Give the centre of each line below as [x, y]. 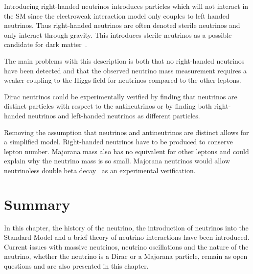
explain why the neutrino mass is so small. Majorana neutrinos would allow [117, 161]
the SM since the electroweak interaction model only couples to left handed [117, 15]
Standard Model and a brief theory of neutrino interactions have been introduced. [127, 237]
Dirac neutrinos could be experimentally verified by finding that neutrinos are [121, 96]
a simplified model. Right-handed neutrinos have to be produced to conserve [118, 142]
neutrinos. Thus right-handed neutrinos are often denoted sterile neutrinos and [122, 25]
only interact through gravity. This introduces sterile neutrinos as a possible [118, 34]
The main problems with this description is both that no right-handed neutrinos [124, 60]
